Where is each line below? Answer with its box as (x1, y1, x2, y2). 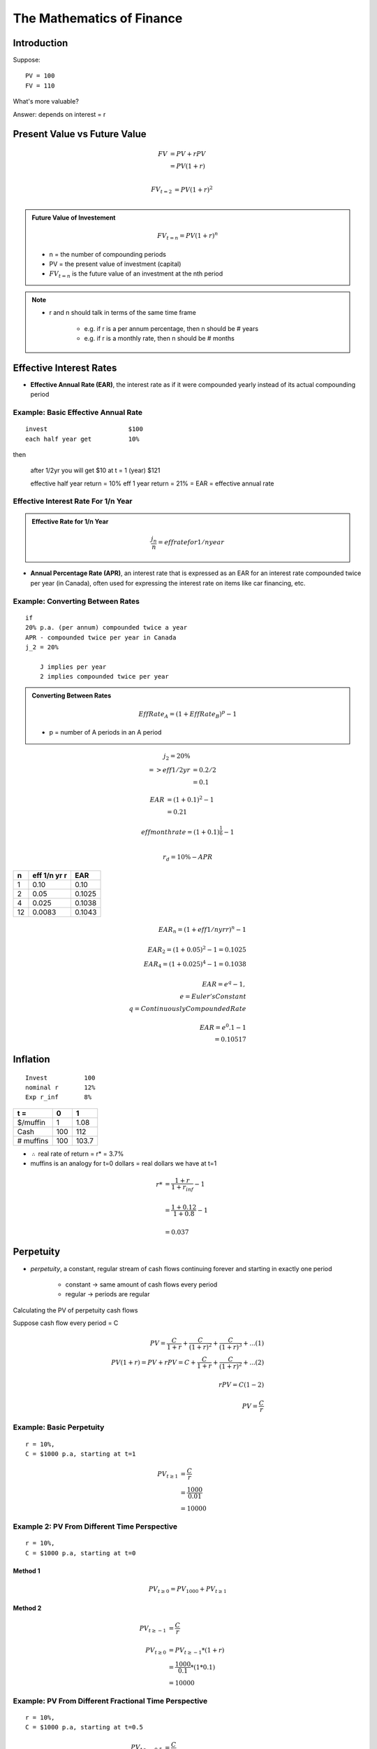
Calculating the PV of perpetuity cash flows (13, 1305, 138, 1315)
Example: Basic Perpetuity (13, 1422, 105, 1432)
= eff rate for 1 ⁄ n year (158, 539, 225, 546)
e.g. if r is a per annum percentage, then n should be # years (84, 324, 258, 332)
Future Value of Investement (31, 213, 116, 222)
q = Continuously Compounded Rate (128, 1005, 247, 1012)
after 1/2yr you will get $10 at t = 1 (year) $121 (30, 466, 161, 475)
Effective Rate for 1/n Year (31, 517, 109, 525)
